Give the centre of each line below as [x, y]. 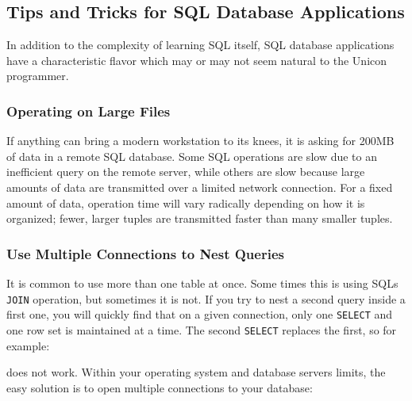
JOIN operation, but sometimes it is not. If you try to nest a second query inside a [206, 298]
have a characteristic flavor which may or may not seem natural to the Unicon [197, 60]
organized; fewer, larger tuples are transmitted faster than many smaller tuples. [200, 218]
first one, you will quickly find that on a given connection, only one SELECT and [200, 314]
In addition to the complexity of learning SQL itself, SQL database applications [200, 45]
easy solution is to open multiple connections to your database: [160, 387]
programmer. [38, 76]
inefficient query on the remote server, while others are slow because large [186, 172]
